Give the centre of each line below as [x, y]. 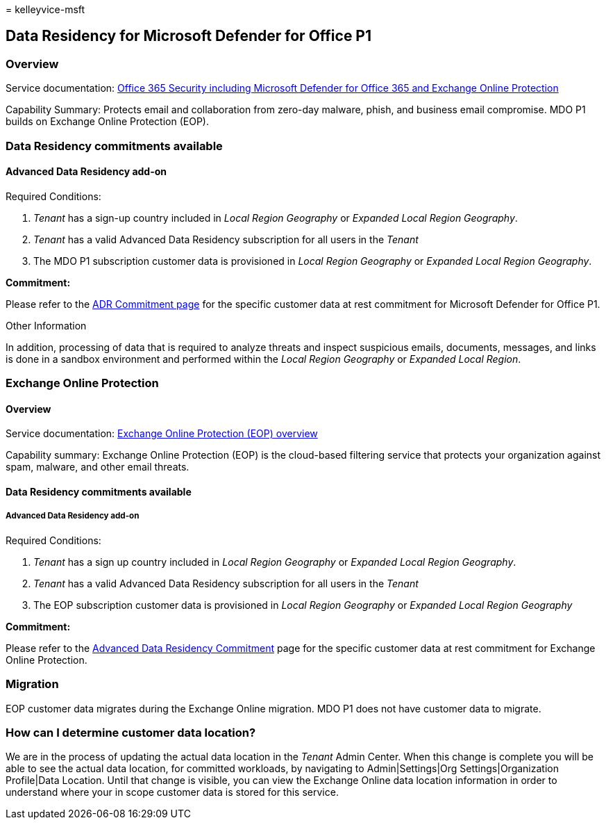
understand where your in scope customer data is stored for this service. [172, 792]
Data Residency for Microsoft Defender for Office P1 [189, 36]
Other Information [46, 325]
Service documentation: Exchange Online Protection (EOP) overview [162, 434]
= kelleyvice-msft [45, 9]
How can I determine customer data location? [131, 732]
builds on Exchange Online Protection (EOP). [107, 122]
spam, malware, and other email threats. [98, 467]
